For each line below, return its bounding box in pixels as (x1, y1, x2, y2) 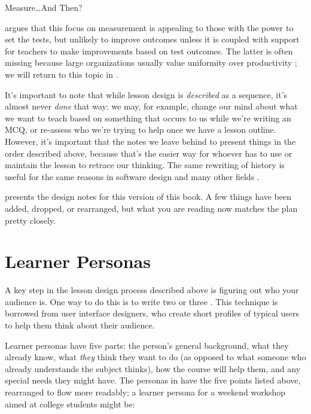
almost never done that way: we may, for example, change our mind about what (5, 100, 298, 112)
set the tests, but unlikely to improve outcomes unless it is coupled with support (5, 33, 300, 45)
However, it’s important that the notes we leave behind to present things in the (5, 135, 296, 147)
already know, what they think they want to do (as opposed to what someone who (5, 351, 306, 363)
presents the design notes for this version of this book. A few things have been (5, 190, 292, 203)
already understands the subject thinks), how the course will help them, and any (5, 362, 301, 375)
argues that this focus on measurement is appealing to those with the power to (5, 21, 294, 34)
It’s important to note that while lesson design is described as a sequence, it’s (5, 88, 288, 101)
